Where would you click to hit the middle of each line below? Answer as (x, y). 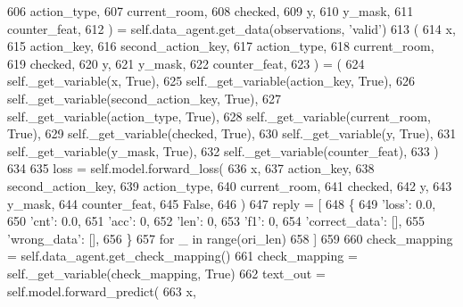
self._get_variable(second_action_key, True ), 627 (145, 98)
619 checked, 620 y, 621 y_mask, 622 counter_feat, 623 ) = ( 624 (186, 63)
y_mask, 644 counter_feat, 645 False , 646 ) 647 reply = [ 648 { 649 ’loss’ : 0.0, (222, 203)
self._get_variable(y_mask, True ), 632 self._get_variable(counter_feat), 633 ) (223, 150)
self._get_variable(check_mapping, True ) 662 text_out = (166, 273)
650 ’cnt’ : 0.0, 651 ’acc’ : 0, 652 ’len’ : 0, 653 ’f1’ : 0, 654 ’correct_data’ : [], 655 (216, 221)
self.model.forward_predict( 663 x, (102, 290)
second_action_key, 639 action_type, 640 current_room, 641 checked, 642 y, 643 (230, 185)
